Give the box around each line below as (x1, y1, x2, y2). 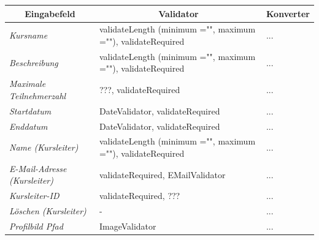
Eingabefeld (25, 7, 75, 20)
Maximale (9, 77, 46, 90)
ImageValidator (99, 219, 156, 232)
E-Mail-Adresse (9, 162, 67, 174)
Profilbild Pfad (9, 219, 63, 232)
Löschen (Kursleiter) (9, 204, 86, 217)
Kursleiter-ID (9, 189, 60, 202)
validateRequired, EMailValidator (99, 168, 226, 181)
